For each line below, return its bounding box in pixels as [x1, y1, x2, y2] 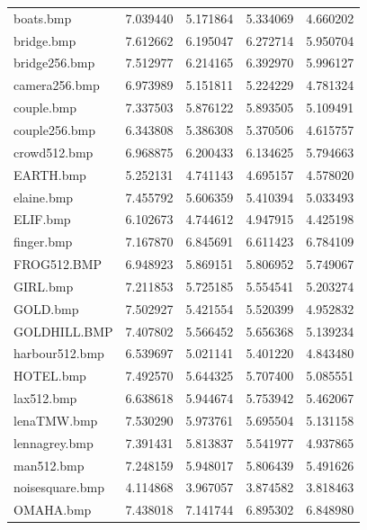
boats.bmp [13, 8, 72, 27]
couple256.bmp [13, 120, 96, 139]
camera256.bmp [13, 76, 100, 94]
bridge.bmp [13, 31, 76, 49]
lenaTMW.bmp [13, 410, 98, 429]
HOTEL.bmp [13, 366, 86, 385]
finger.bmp [13, 232, 73, 251]
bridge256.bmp [13, 53, 95, 72]
